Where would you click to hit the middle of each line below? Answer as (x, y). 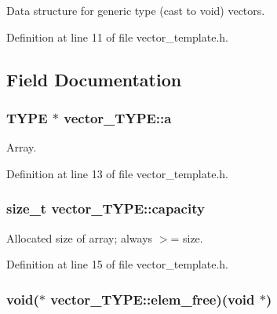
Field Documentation (94, 79)
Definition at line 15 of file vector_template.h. (117, 264)
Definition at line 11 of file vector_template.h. (117, 37)
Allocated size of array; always (80, 237)
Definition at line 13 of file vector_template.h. (117, 173)
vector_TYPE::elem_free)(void (153, 299)
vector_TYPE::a (118, 117)
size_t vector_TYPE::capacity (106, 208)
